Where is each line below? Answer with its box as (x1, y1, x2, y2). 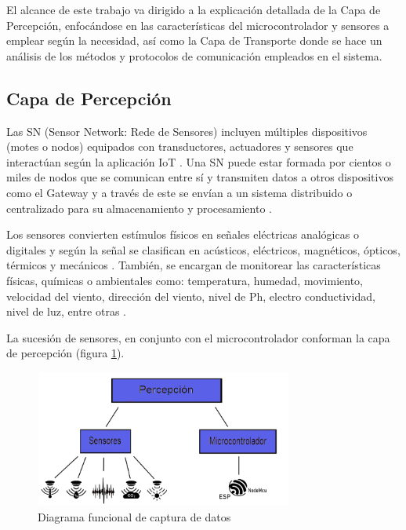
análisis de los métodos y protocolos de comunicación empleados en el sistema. (6, 47, 382, 64)
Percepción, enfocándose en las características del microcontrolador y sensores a (6, 16, 390, 33)
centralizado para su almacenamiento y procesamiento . (6, 199, 272, 216)
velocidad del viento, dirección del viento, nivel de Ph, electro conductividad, (6, 287, 375, 304)
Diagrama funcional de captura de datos (38, 508, 231, 525)
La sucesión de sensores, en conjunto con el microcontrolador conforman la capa (6, 329, 390, 345)
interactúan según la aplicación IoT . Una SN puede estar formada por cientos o (6, 153, 391, 170)
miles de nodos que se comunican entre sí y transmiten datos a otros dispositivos (6, 169, 393, 185)
